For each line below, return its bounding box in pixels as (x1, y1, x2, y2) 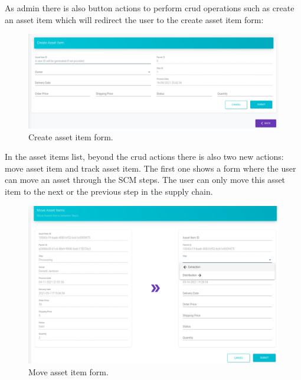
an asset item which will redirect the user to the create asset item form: (5, 13, 264, 25)
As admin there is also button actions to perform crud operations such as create (5, 2, 295, 14)
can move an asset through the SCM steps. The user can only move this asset (5, 173, 286, 186)
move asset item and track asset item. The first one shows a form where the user (5, 162, 296, 174)
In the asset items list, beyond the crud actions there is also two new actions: (5, 150, 284, 163)
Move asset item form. (28, 365, 109, 378)
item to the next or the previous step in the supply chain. (5, 185, 213, 197)
